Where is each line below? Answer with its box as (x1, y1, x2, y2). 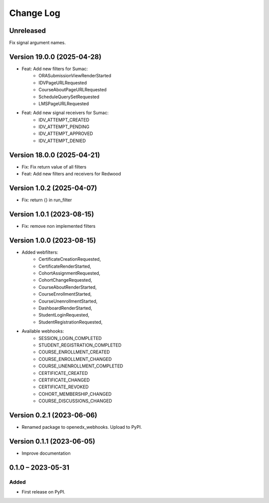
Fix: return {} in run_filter (21, 197, 72, 203)
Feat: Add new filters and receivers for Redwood (21, 171, 122, 177)
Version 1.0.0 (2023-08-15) (9, 236, 96, 244)
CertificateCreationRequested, (38, 256, 101, 262)
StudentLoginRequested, (38, 312, 90, 318)
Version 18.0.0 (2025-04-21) (9, 151, 100, 159)
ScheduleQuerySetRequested (38, 94, 100, 100)
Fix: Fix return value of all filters (21, 164, 87, 169)
